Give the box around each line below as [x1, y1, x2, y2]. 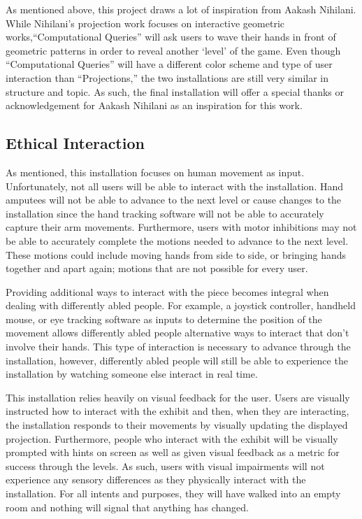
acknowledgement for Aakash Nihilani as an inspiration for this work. [6, 98, 303, 113]
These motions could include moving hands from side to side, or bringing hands [6, 247, 347, 262]
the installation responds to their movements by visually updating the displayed [6, 418, 348, 432]
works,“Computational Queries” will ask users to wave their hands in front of [6, 29, 336, 44]
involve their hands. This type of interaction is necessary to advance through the [6, 339, 351, 354]
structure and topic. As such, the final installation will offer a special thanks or [6, 84, 345, 99]
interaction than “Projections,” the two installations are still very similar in [6, 70, 329, 85]
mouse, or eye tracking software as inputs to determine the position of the [6, 311, 322, 326]
